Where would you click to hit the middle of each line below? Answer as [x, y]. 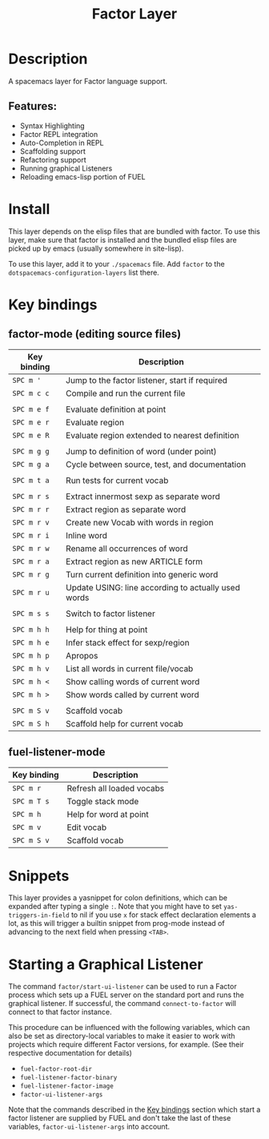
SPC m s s [31, 613]
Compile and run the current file [125, 393]
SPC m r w [31, 548]
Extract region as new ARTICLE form [134, 561]
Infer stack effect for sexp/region [127, 642]
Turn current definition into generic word [142, 574]
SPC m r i [31, 535]
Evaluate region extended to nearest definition [152, 435]
